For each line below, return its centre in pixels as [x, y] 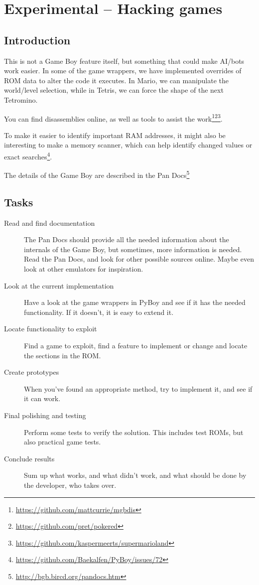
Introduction [37, 40]
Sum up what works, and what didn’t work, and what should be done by [135, 475]
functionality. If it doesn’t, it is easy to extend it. [99, 312]
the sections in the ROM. [63, 355]
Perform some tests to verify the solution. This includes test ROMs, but [134, 432]
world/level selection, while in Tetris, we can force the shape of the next [114, 90]
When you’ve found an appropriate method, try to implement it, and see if [138, 388]
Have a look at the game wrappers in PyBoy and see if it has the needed [135, 302]
